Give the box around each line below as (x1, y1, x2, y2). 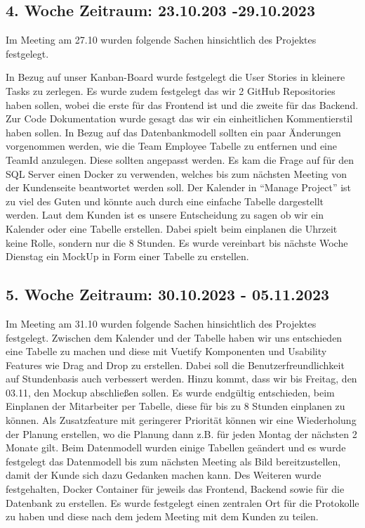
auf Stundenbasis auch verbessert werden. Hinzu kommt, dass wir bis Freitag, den (6, 371, 357, 386)
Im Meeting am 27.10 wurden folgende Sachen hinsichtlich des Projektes (6, 32, 317, 47)
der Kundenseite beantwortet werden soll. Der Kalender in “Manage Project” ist (6, 180, 352, 195)
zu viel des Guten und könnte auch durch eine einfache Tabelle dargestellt (6, 193, 324, 208)
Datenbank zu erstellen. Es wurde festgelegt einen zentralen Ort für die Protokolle (6, 495, 359, 510)
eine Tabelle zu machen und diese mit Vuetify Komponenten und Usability (6, 344, 327, 359)
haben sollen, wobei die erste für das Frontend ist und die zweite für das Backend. (6, 97, 359, 112)
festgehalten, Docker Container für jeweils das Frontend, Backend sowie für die (6, 482, 345, 496)
